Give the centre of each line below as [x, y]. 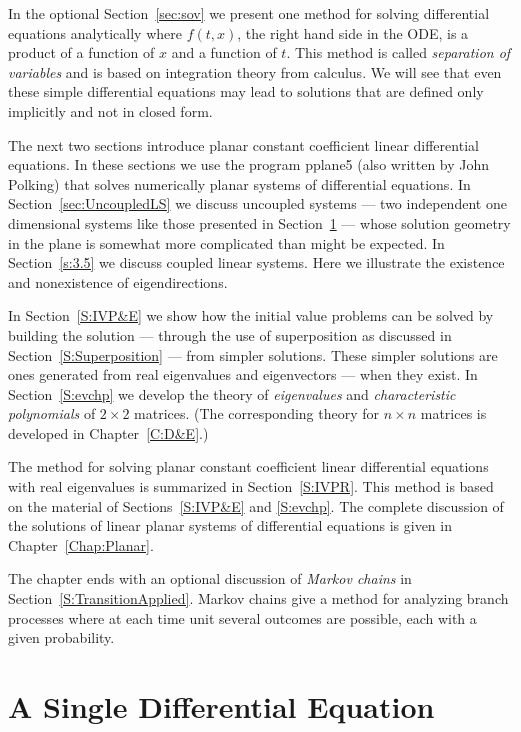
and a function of [224, 52]
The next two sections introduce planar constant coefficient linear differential [243, 144]
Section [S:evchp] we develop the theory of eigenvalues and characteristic [232, 393]
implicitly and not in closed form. [110, 110]
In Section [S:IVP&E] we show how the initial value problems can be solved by [251, 315]
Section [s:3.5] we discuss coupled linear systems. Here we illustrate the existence [256, 262]
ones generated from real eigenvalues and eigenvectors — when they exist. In [243, 374]
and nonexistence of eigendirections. [118, 281]
